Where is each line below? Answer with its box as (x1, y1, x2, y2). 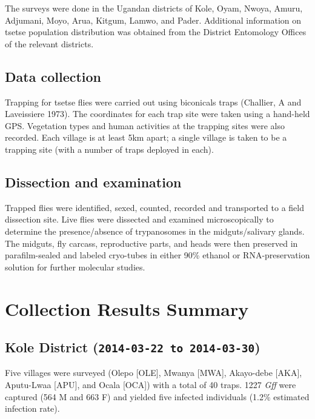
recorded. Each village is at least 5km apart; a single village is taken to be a (5, 131, 287, 144)
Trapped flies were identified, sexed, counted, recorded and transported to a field (5, 201, 304, 213)
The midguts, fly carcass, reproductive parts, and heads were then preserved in (5, 236, 298, 249)
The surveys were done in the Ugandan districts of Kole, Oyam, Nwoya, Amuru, (5, 2, 303, 14)
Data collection (5, 67, 102, 85)
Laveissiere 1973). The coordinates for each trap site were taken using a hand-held (5, 107, 310, 120)
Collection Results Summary (5, 296, 249, 321)
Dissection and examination (5, 172, 182, 191)
